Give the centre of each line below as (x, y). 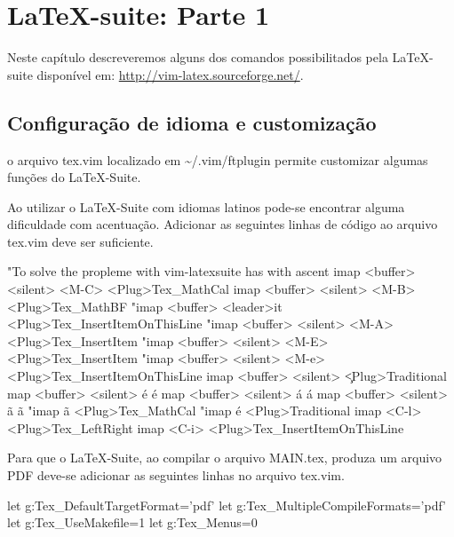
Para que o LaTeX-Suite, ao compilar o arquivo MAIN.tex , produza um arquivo (225, 458)
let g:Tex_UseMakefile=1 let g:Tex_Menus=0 (132, 522)
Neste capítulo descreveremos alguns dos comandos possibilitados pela (198, 57)
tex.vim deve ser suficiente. (80, 241)
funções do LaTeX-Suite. (74, 177)
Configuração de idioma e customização (192, 122)
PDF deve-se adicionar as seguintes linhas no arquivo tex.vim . (176, 475)
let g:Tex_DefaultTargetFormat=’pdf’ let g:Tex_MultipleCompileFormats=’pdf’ (227, 505)
